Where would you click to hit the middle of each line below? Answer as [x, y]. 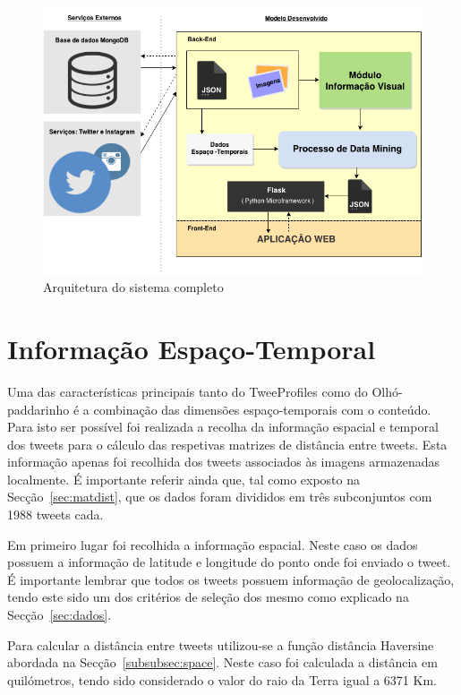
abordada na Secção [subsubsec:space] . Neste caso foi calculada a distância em [222, 662]
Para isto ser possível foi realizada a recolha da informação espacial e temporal [223, 427]
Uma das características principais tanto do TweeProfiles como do [188, 391]
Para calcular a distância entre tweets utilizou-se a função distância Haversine [221, 644]
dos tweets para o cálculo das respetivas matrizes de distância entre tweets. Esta [227, 444]
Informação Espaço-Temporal [192, 348]
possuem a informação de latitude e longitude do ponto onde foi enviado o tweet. [229, 562]
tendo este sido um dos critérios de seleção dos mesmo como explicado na [208, 597]
